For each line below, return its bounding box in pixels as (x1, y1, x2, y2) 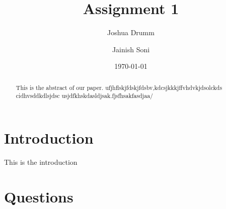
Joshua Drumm (107, 27, 155, 38)
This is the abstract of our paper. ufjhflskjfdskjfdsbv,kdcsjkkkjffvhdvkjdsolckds (16, 83, 222, 91)
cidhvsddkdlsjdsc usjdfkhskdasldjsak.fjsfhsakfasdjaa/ (16, 91, 154, 100)
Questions (4, 186, 73, 206)
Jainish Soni (112, 44, 150, 54)
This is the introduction (4, 156, 78, 167)
